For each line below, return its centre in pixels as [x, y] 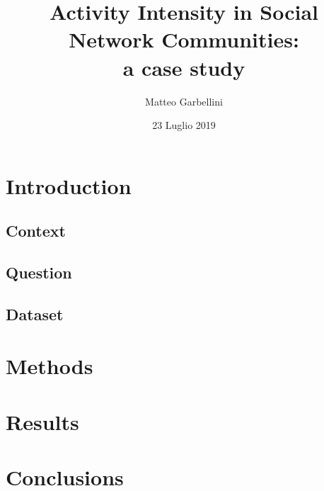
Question [39, 272]
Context [36, 231]
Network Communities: [184, 39]
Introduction [69, 185]
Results [42, 421]
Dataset [35, 314]
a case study [184, 67]
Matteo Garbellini [184, 101]
